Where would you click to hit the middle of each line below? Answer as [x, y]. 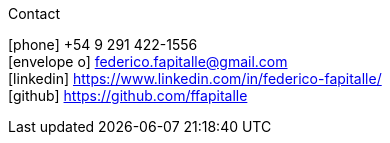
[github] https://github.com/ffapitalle [128, 95]
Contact [34, 13]
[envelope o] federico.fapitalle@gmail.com [148, 61]
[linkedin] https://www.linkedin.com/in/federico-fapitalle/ [195, 78]
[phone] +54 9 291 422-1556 [103, 44]
